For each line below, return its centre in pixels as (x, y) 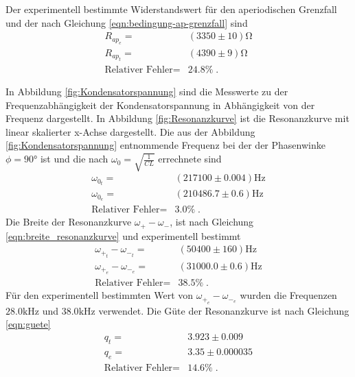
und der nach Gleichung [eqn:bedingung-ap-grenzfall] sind (127, 22)
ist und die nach (74, 159)
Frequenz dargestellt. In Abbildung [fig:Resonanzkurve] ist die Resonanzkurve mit (177, 118)
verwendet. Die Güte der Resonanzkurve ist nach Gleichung (224, 310)
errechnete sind (190, 159)
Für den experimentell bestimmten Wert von (100, 295)
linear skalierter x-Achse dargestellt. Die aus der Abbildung (130, 131)
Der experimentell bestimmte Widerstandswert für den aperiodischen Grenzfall (171, 9)
